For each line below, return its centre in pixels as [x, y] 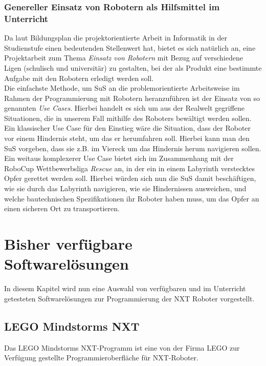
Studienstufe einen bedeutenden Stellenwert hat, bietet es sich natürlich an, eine [130, 47]
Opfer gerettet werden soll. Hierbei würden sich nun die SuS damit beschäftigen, [130, 178]
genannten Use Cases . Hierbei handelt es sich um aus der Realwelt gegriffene [125, 108]
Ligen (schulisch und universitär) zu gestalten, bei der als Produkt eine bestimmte [133, 67]
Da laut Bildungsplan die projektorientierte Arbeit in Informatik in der [116, 38]
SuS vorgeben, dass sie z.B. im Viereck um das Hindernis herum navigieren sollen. [133, 148]
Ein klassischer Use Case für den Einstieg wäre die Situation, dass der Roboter [128, 128]
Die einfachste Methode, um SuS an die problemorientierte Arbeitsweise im [122, 88]
